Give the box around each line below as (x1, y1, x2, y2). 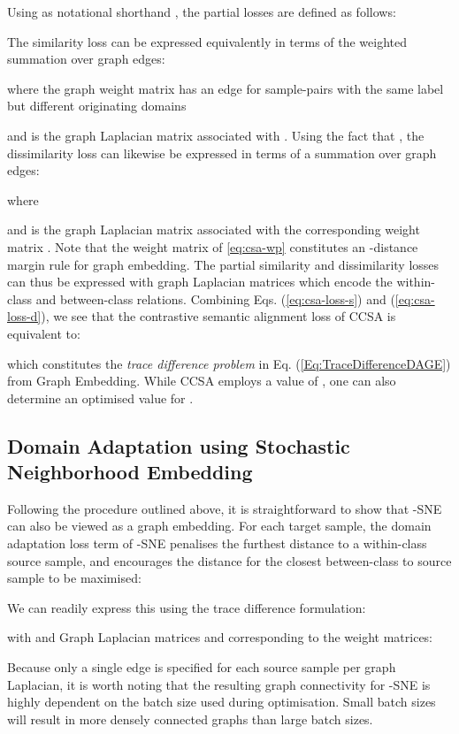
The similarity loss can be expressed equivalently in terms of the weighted (7, 32, 408, 50)
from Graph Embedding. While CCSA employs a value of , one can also (7, 371, 396, 390)
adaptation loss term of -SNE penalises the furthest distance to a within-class (7, 534, 427, 553)
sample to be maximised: (7, 569, 142, 587)
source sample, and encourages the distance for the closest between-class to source (7, 551, 452, 570)
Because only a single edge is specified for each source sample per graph (7, 658, 396, 677)
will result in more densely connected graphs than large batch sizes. (7, 709, 373, 728)
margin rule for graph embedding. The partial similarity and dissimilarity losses (7, 255, 440, 273)
